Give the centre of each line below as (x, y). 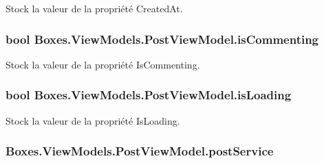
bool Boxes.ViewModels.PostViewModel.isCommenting (162, 39)
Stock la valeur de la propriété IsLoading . (93, 120)
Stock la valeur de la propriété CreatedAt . (94, 8)
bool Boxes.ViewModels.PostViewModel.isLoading (149, 95)
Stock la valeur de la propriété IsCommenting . (103, 64)
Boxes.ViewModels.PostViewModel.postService (140, 151)
